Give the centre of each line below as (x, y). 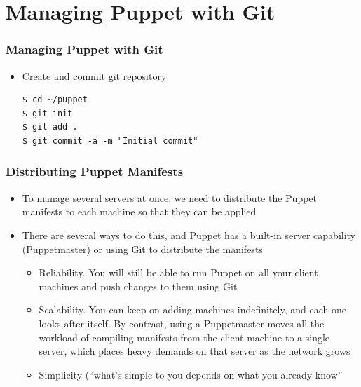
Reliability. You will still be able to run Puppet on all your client (178, 272)
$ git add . (50, 127)
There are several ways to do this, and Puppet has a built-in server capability (189, 235)
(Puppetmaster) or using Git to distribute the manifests (142, 249)
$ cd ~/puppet (55, 100)
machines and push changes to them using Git (138, 286)
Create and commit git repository (94, 75)
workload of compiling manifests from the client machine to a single (184, 337)
